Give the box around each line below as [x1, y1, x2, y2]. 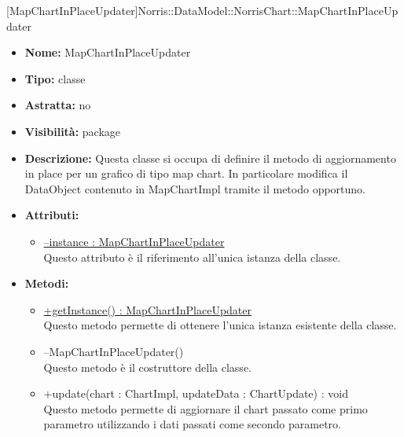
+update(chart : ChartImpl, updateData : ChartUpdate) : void [43, 385, 348, 402]
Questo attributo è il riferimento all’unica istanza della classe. [43, 248, 341, 265]
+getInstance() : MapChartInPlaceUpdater [43, 301, 252, 318]
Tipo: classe [24, 70, 86, 86]
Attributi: [24, 207, 79, 223]
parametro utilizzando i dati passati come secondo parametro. [43, 416, 341, 432]
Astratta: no [24, 97, 91, 113]
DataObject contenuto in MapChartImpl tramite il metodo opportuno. [24, 180, 365, 196]
